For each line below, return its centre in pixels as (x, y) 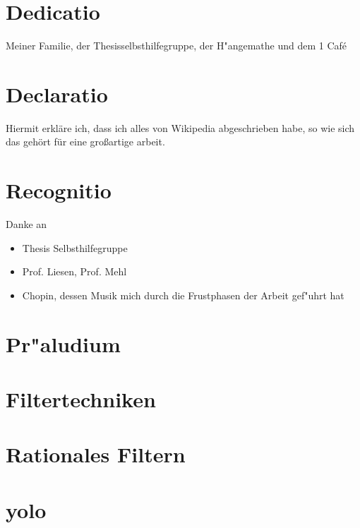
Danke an (26, 224)
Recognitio (59, 190)
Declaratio (57, 94)
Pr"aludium (63, 343)
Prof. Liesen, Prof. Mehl (74, 271)
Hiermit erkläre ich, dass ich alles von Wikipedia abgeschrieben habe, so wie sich (180, 127)
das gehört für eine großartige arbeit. (85, 142)
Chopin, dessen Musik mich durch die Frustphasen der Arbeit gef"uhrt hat (183, 295)
